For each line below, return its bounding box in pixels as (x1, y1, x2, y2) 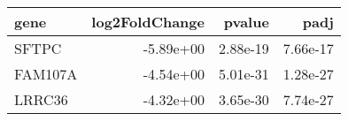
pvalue (223, 11, 269, 32)
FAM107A (14, 64, 78, 84)
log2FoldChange (91, 11, 205, 32)
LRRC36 (14, 89, 68, 110)
